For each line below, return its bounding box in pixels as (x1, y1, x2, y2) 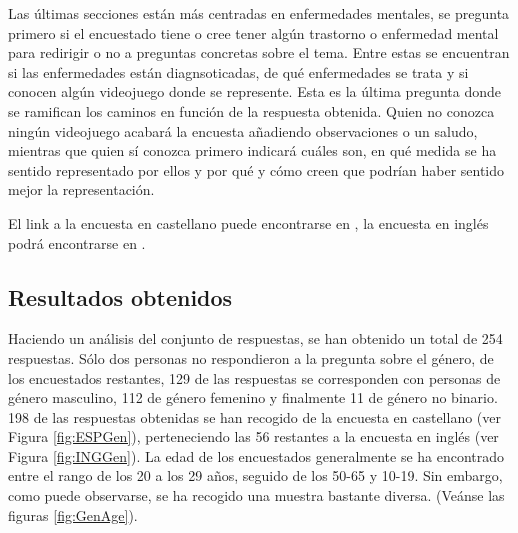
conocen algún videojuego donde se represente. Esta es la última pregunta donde (8, 81, 501, 102)
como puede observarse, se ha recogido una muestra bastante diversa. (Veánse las (8, 485, 505, 506)
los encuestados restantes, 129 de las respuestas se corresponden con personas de (8, 367, 501, 388)
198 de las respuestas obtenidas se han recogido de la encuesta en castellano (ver (8, 406, 501, 427)
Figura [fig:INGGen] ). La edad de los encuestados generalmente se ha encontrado (8, 445, 505, 466)
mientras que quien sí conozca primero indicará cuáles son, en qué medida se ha (8, 140, 497, 161)
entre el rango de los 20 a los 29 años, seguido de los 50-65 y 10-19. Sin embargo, (8, 465, 503, 486)
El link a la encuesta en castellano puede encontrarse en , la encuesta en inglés (8, 212, 489, 233)
